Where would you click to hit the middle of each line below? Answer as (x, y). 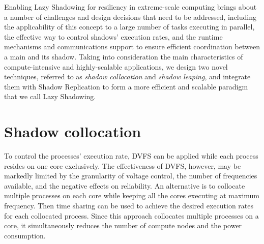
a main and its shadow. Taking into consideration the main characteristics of (124, 56)
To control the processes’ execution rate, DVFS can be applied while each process (131, 156)
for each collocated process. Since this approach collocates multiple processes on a (131, 215)
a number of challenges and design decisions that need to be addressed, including (130, 17)
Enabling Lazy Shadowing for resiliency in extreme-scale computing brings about (130, 7)
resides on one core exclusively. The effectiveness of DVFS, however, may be (123, 165)
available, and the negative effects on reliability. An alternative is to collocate (125, 185)
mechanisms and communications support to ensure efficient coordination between (132, 47)
